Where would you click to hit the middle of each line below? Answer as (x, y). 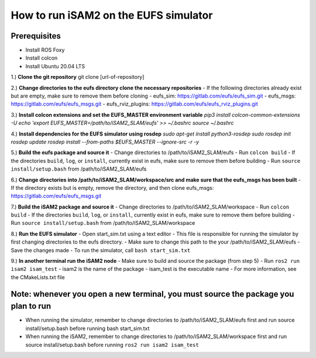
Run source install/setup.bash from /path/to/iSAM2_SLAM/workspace (103, 223)
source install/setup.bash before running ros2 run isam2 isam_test (112, 345)
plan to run (31, 306)
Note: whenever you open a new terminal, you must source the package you (152, 294)
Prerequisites (36, 36)
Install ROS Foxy (45, 50)
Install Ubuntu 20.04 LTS (55, 66)
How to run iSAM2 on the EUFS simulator (112, 15)
